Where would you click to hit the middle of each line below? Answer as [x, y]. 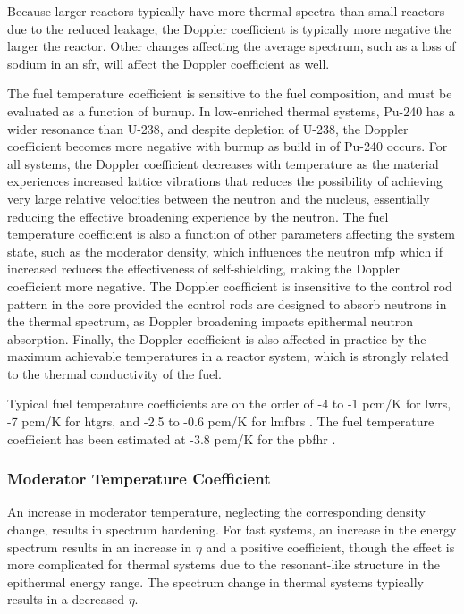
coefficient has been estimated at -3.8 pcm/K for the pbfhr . [172, 438]
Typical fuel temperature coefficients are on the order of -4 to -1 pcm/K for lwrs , [229, 404]
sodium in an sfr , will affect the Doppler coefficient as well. [169, 63]
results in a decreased [66, 599]
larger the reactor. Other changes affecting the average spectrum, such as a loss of [232, 46]
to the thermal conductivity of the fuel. [115, 373]
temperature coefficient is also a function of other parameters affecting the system [232, 234]
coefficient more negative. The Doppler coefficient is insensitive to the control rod [230, 286]
